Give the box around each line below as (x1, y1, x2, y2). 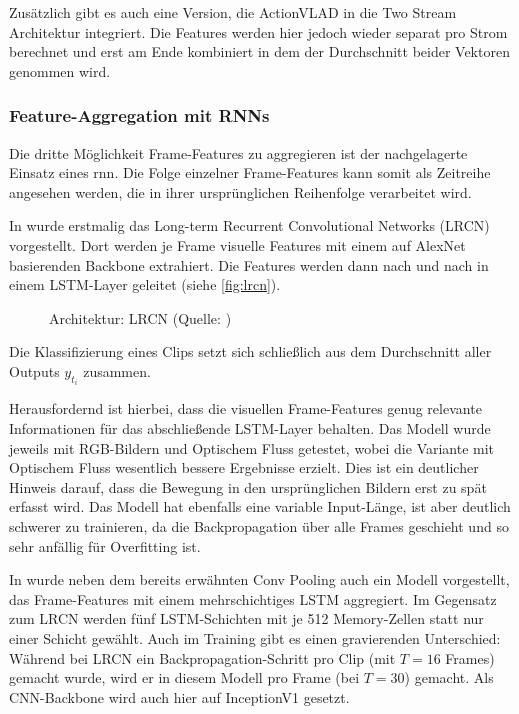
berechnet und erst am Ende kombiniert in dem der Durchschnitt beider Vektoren (9, 41, 510, 62)
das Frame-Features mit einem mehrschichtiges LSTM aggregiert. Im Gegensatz (9, 588, 497, 609)
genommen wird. (9, 60, 111, 81)
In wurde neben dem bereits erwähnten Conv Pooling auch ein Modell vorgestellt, (9, 569, 510, 590)
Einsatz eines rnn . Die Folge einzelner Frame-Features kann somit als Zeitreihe (9, 162, 491, 183)
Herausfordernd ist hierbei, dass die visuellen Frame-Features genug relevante (9, 398, 482, 419)
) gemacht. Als (404, 667, 494, 688)
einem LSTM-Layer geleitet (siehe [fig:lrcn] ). (9, 274, 281, 295)
